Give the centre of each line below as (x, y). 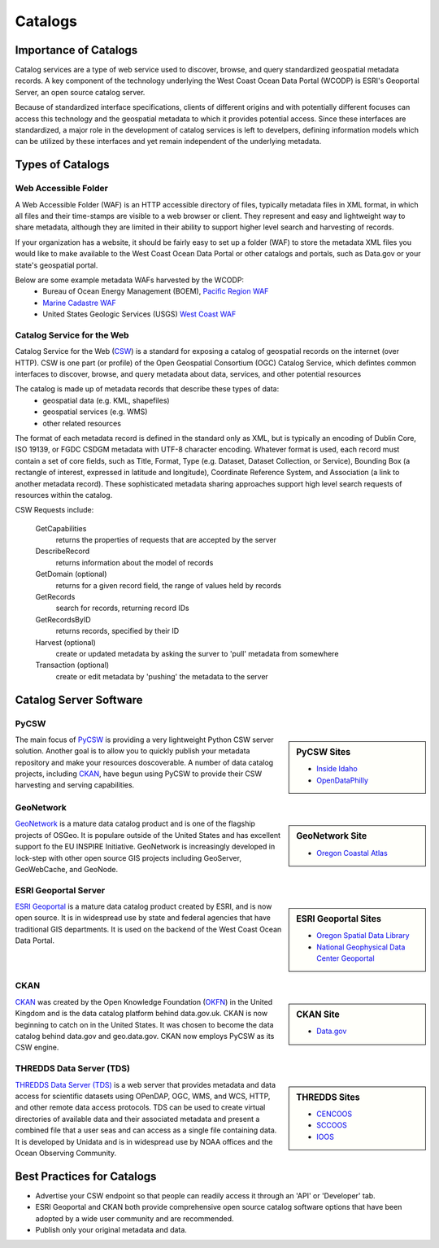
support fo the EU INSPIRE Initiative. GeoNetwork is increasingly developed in (145, 847)
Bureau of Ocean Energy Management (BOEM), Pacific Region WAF (156, 291)
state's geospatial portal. (57, 265)
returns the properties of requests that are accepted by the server (166, 540)
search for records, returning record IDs (123, 608)
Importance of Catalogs (76, 50)
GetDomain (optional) (71, 574)
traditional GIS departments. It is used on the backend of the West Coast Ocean (148, 929)
